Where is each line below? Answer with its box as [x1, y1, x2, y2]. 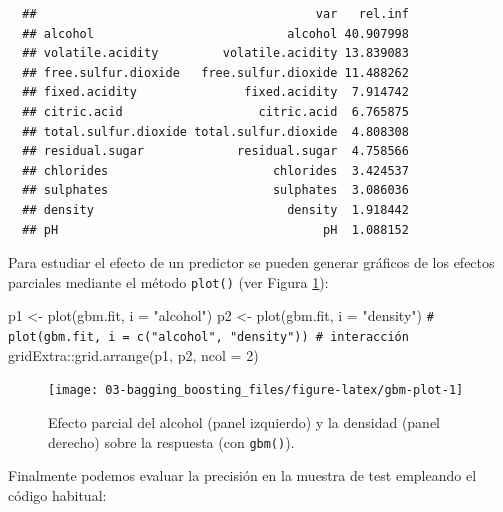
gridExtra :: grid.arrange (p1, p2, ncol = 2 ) [8, 344, 259, 365]
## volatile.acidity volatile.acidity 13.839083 [22, 46, 409, 61]
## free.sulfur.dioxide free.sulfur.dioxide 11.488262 [22, 65, 409, 80]
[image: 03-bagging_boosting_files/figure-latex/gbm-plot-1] [48, 383, 464, 398]
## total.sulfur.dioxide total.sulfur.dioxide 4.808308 [22, 124, 409, 139]
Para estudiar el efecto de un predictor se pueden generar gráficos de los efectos [8, 252, 495, 273]
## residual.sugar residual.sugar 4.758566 [22, 144, 409, 159]
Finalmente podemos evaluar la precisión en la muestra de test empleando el [8, 465, 477, 486]
